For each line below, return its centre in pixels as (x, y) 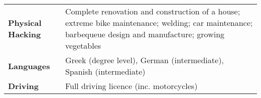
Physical (25, 23)
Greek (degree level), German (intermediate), (144, 60)
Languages (29, 66)
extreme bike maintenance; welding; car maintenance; (159, 23)
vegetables (83, 46)
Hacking (25, 34)
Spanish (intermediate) (105, 71)
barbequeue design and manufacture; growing (145, 34)
